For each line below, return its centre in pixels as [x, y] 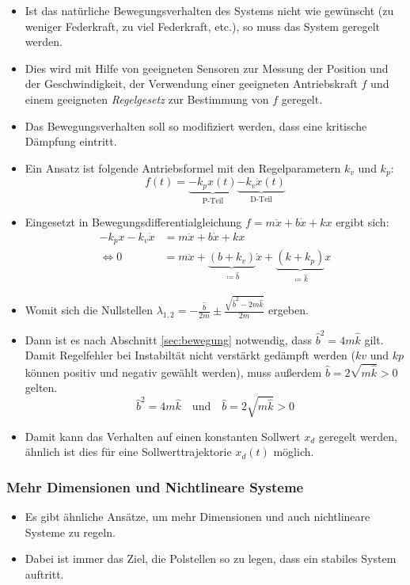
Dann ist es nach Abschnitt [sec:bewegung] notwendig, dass [169, 339]
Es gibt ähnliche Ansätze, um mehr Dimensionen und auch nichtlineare [197, 516]
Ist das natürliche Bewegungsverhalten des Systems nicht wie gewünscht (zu [209, 10]
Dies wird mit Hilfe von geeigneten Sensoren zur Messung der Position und [207, 68]
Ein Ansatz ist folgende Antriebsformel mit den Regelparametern [183, 167]
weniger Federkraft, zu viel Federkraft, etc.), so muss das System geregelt [202, 26]
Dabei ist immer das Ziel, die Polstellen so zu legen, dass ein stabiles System [211, 558]
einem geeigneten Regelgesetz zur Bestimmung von [147, 99]
